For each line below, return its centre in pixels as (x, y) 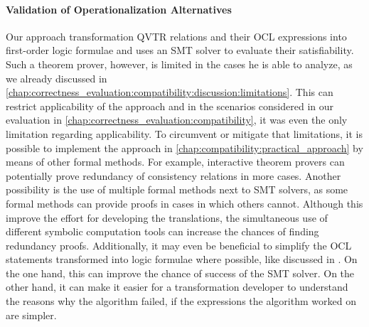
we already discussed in (57, 78)
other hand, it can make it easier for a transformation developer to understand (177, 287)
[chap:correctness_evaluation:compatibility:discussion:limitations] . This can (170, 92)
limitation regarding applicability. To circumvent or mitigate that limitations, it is (184, 133)
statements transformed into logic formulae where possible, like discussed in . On (182, 259)
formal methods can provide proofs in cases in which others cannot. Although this (184, 203)
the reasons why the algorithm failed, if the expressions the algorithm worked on (181, 301)
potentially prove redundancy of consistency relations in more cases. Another (173, 175)
